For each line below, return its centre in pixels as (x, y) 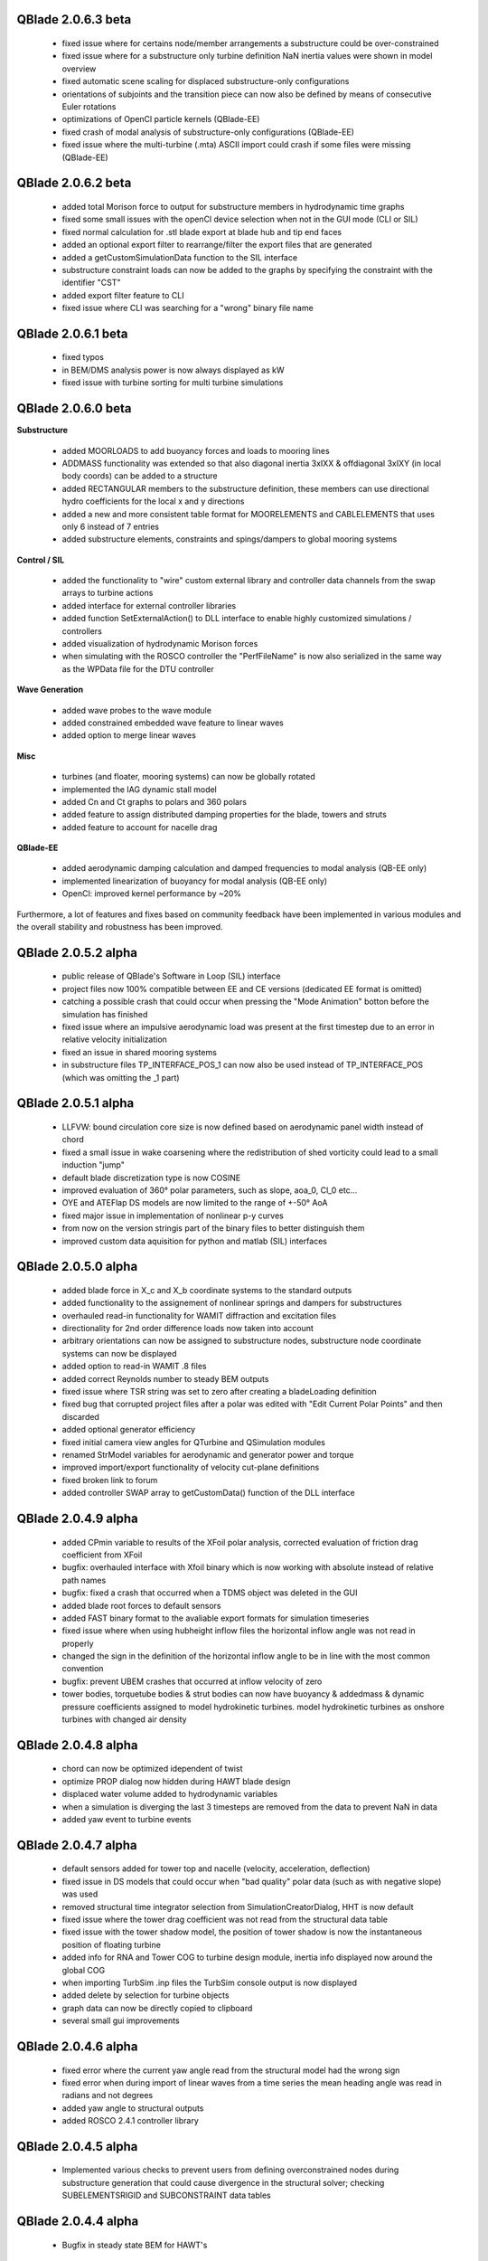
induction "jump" (94, 1165)
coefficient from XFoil (102, 1555)
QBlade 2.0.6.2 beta (74, 183)
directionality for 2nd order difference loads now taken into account (188, 1329)
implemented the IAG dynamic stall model (139, 789)
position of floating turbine (112, 1944)
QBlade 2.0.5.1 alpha (75, 1103)
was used (80, 1894)
